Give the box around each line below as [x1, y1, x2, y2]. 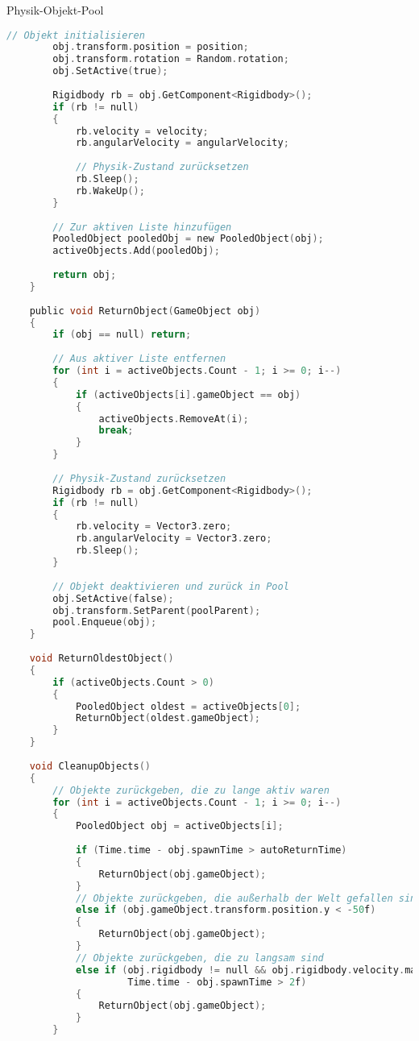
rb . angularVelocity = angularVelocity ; [75, 137, 289, 149]
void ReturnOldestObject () [29, 653, 174, 665]
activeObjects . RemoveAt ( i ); [98, 413, 249, 425]
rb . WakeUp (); [75, 185, 145, 197]
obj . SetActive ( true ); [52, 65, 168, 77]
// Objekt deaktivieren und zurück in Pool [52, 580, 289, 592]
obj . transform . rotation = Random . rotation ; [52, 53, 289, 65]
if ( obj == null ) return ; [52, 329, 192, 341]
